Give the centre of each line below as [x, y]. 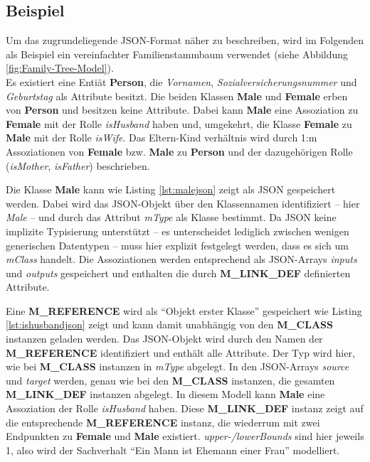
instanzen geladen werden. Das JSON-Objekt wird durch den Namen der [164, 339]
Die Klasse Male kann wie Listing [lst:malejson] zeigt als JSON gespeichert [171, 189]
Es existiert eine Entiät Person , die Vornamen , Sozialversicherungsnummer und [181, 81]
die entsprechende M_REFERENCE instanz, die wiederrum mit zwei [163, 422]
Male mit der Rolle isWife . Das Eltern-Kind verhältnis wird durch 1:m [162, 138]
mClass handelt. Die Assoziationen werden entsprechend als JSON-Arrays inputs [181, 259]
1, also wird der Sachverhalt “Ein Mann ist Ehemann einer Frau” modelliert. [173, 450]
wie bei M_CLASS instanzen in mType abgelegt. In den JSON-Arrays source [178, 366]
